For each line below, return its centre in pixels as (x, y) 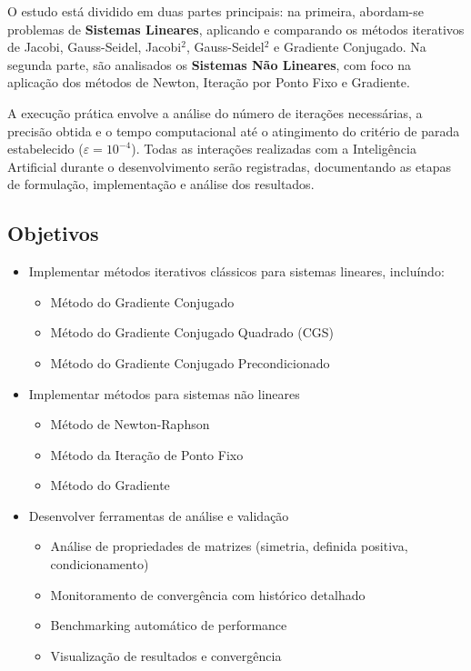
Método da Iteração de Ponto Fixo (147, 454)
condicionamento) (100, 564)
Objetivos (53, 233)
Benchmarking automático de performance (169, 625)
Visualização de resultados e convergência (166, 655)
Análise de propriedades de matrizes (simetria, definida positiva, (229, 546)
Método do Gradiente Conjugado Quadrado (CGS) (192, 332)
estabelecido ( (45, 149)
